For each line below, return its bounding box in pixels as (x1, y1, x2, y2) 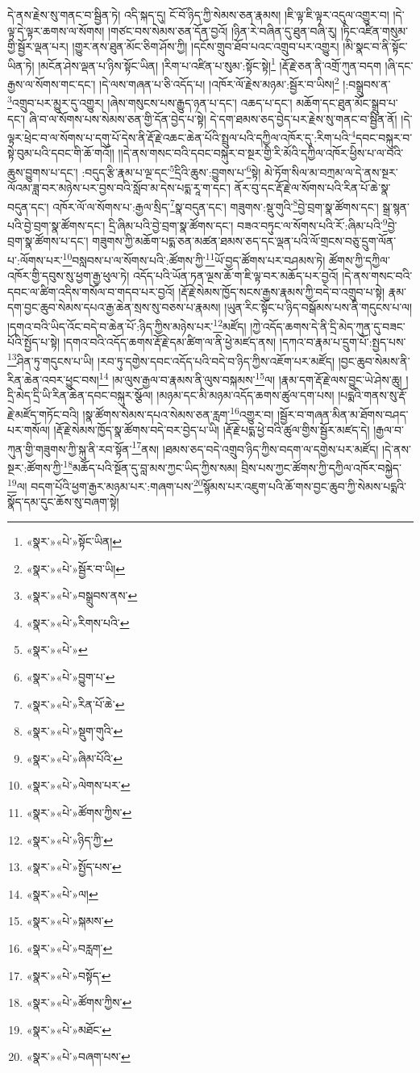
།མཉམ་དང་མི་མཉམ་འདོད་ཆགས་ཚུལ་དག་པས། (156, 387, 335, 404)
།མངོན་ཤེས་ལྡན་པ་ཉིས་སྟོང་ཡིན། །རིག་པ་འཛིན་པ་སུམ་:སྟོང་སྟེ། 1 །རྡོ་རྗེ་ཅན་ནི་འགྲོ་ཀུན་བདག (38, 54, 381, 73)
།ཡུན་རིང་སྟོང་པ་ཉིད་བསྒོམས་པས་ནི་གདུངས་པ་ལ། (224, 299, 412, 316)
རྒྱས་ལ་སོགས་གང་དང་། (7, 75, 96, 92)
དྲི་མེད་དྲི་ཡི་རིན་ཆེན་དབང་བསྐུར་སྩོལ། (7, 387, 153, 404)
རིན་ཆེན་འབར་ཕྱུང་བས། (7, 371, 99, 388)
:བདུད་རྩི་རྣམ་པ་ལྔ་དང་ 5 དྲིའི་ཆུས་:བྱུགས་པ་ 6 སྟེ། (81, 161, 261, 180)
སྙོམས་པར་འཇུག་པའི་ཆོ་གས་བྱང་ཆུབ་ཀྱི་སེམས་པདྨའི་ (202, 477, 407, 494)
